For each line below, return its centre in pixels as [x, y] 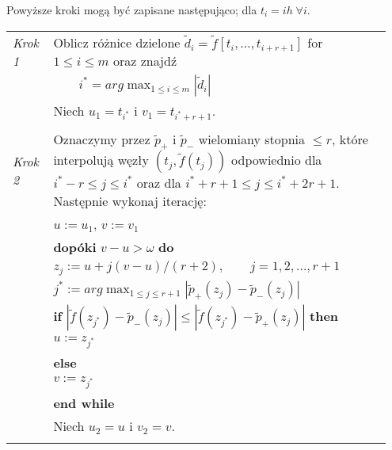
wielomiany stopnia [252, 139]
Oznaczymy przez [102, 139]
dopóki [75, 247]
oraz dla [159, 183]
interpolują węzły [101, 160]
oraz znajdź [145, 60]
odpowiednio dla [277, 160]
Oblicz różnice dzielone [117, 42]
